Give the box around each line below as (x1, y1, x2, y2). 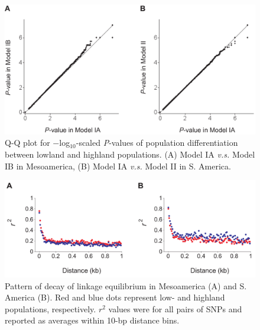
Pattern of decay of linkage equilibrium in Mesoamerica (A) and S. (5, 279, 247, 292)
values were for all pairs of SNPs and (108, 302, 242, 315)
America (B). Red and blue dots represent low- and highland (5, 291, 225, 303)
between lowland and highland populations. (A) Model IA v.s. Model (5, 148, 255, 161)
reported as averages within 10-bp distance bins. (5, 314, 180, 326)
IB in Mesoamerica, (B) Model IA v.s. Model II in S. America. (5, 159, 231, 172)
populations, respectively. (5, 302, 96, 315)
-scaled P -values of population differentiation (76, 136, 238, 149)
